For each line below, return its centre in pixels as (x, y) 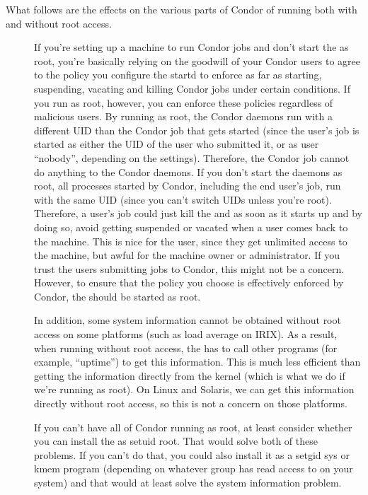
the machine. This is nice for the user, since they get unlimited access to (191, 241)
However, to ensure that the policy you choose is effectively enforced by (189, 283)
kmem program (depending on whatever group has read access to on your (194, 468)
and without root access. (59, 23)
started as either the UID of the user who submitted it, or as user (177, 144)
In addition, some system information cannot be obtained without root (188, 320)
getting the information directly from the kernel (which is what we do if (190, 375)
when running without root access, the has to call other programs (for (186, 348)
